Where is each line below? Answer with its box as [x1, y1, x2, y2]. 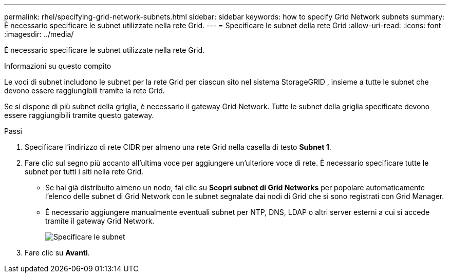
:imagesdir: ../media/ [4, 30, 74, 38]
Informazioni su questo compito [4, 62, 111, 70]
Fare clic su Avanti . [25, 248, 90, 257]
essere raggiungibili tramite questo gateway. [4, 111, 154, 120]
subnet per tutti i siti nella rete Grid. [25, 167, 144, 176]
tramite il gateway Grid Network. [45, 216, 155, 225]
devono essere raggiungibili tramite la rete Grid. [4, 86, 165, 95]
